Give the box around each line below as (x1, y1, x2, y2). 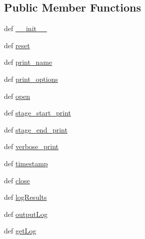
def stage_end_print (4, 124, 67, 135)
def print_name (4, 57, 52, 67)
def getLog (4, 225, 36, 236)
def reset (4, 40, 30, 50)
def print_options (4, 73, 58, 84)
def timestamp (4, 158, 48, 168)
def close (4, 175, 30, 185)
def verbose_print (4, 141, 59, 152)
